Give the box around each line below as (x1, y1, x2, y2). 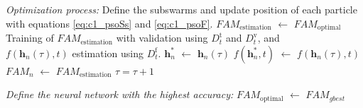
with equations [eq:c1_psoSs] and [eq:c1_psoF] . (6, 16, 213, 30)
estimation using (72, 45, 144, 60)
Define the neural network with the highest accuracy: (6, 87, 234, 102)
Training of (6, 30, 54, 45)
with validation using (116, 30, 208, 45)
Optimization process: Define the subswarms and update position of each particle (6, 2, 357, 16)
